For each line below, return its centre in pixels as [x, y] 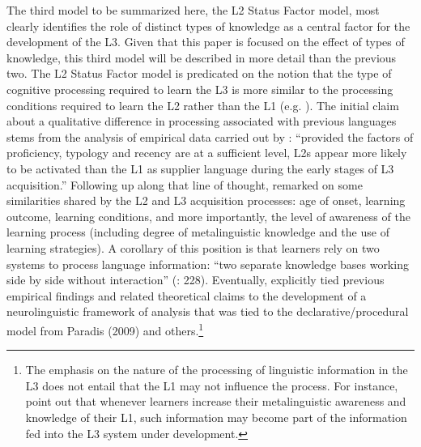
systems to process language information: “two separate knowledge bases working [208, 264]
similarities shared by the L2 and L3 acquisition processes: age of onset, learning [206, 200]
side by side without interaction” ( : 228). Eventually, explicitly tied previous [196, 280]
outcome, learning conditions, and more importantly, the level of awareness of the [208, 216]
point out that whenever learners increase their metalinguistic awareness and [216, 401]
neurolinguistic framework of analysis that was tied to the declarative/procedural [208, 311]
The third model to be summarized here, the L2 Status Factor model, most [193, 10]
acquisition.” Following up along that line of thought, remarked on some [185, 184]
